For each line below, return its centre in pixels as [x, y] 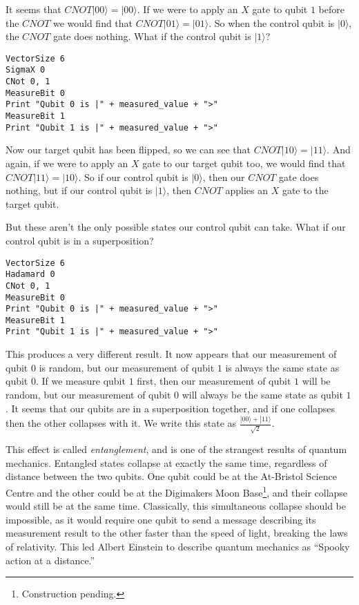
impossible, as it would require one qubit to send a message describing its [161, 519]
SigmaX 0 [26, 70]
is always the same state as [282, 367]
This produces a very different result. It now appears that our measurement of [171, 354]
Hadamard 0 [30, 275]
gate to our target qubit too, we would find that [244, 163]
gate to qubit [280, 9]
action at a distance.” [50, 560]
